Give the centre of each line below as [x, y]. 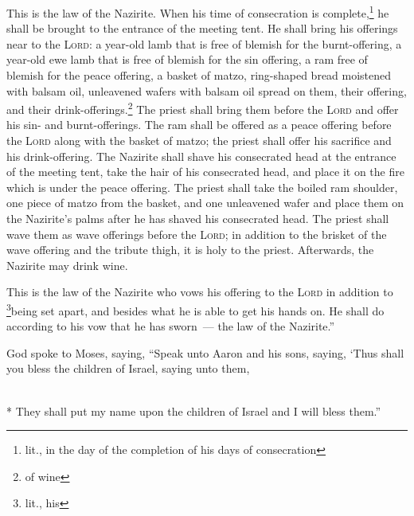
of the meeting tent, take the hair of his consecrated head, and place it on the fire [205, 172]
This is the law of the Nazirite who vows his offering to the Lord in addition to [200, 292]
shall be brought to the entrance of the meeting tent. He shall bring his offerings [202, 28]
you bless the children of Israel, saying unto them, [128, 368]
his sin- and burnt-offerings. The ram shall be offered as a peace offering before [199, 125]
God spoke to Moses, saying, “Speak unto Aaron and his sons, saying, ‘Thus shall [205, 352]
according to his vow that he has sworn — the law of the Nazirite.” [171, 326]
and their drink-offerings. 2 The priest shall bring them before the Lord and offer [203, 108]
